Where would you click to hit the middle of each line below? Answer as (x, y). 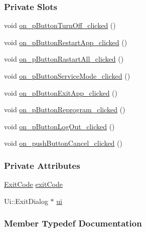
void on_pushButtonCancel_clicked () (63, 143)
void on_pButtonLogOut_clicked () (59, 126)
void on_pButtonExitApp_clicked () (61, 92)
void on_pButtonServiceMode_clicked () (67, 76)
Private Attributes (42, 165)
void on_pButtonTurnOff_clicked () (60, 25)
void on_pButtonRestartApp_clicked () (66, 42)
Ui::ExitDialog (26, 201)
